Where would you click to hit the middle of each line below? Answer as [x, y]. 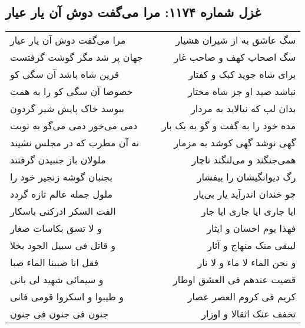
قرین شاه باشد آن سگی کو [65, 74]
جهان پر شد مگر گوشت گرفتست [77, 57]
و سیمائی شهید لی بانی [57, 280]
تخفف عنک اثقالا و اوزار [249, 314]
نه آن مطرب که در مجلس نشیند [75, 143]
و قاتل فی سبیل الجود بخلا [63, 245]
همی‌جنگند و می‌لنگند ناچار [244, 160]
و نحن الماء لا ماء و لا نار [247, 263]
